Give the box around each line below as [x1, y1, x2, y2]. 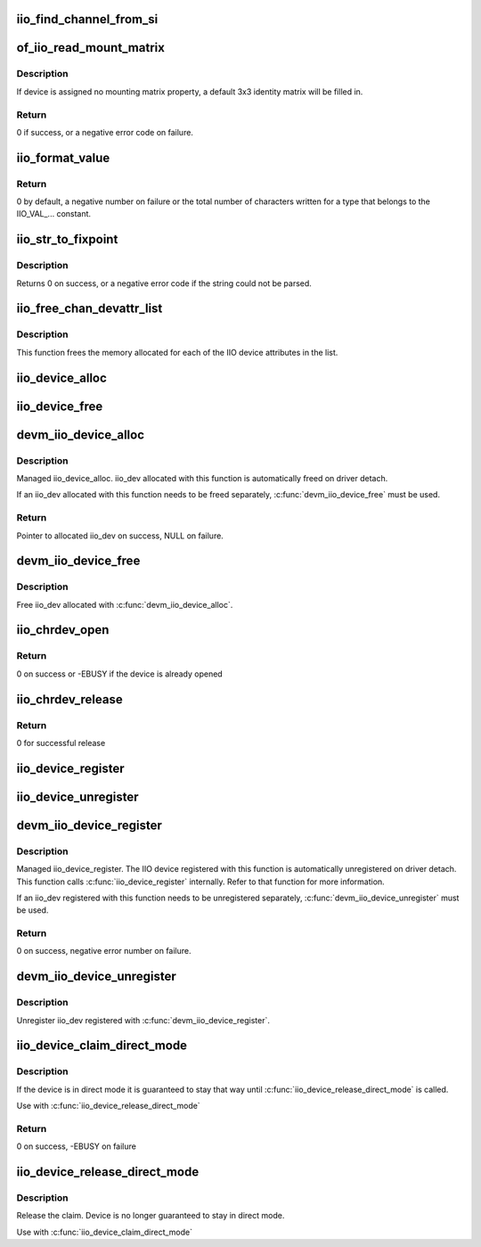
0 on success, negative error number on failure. [16, 946, 192, 956]
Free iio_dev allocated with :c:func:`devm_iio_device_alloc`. [16, 599, 233, 610]
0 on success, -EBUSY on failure [16, 1141, 137, 1152]
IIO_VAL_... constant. [16, 209, 92, 219]
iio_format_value [16, 150, 110, 165]
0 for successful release [16, 737, 106, 748]
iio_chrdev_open [16, 622, 110, 637]
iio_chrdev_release [16, 692, 124, 707]
